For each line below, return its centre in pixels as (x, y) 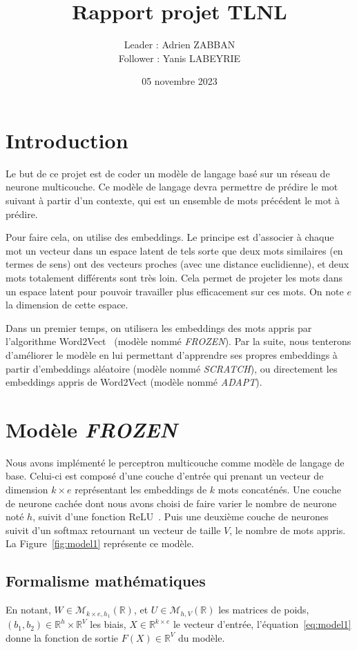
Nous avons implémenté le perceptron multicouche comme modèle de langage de (175, 462)
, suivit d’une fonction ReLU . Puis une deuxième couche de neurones (181, 516)
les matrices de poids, (264, 610)
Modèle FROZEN (91, 429)
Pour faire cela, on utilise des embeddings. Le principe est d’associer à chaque (170, 237)
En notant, (28, 610)
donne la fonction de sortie (62, 637)
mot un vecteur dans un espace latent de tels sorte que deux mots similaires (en (174, 250)
